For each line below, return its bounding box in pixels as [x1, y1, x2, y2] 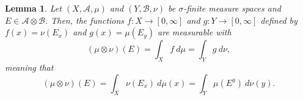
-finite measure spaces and [183, 2, 281, 14]
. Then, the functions [45, 13, 125, 26]
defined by [260, 13, 298, 26]
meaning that [5, 60, 54, 73]
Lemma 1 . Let [5, 2, 62, 14]
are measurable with [158, 26, 232, 38]
